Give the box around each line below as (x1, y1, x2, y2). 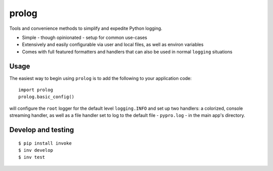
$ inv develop (18, 147, 53, 153)
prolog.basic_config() (18, 94, 75, 100)
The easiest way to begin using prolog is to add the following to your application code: (9, 75, 192, 81)
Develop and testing (9, 125, 74, 134)
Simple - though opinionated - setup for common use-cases (22, 34, 148, 40)
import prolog (18, 87, 53, 93)
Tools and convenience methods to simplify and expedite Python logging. (9, 25, 163, 31)
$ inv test (18, 154, 45, 160)
